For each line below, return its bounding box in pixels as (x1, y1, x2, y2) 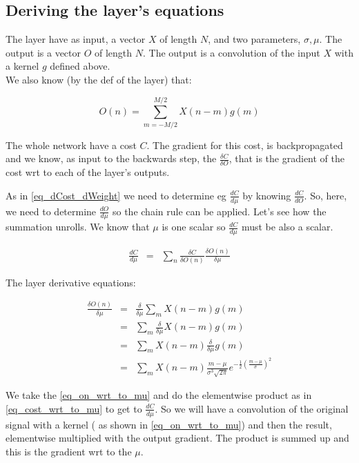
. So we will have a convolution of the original (155, 401, 349, 415)
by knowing (242, 188, 291, 202)
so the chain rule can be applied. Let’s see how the (112, 204, 327, 218)
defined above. (50, 59, 110, 73)
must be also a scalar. (241, 219, 333, 234)
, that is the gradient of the (229, 151, 345, 166)
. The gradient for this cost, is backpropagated (146, 137, 343, 152)
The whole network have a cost (6, 137, 137, 152)
